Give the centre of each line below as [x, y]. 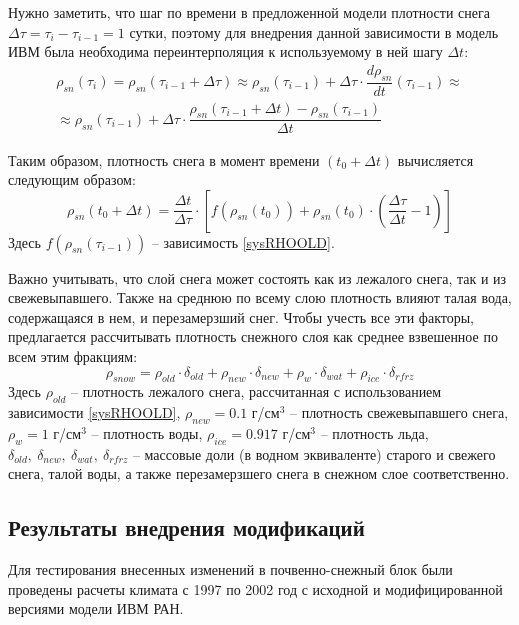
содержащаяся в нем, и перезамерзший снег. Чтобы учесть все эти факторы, [241, 316]
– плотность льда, [374, 433]
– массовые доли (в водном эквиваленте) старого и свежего [314, 453]
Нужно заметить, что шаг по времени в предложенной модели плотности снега [249, 12]
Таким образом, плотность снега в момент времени [164, 159]
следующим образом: [72, 179]
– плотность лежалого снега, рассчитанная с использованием [256, 391]
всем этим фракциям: [73, 356]
